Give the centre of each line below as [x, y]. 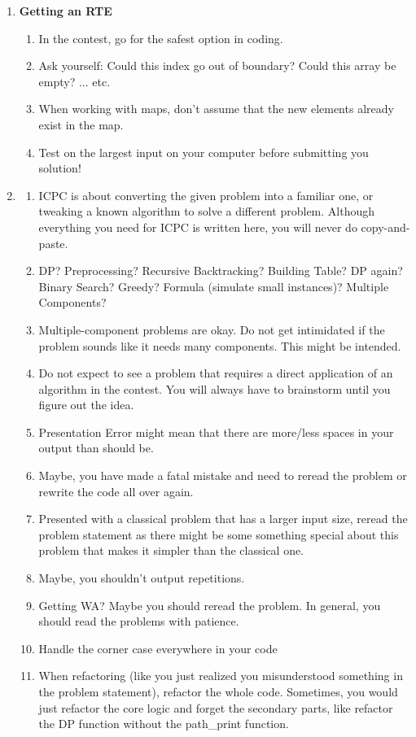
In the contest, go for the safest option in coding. [161, 38]
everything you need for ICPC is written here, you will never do [198, 227]
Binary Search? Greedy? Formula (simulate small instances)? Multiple [214, 286]
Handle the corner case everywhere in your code [158, 648]
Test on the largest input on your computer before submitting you [204, 152]
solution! [60, 168]
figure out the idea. [86, 405]
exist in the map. [81, 124]
